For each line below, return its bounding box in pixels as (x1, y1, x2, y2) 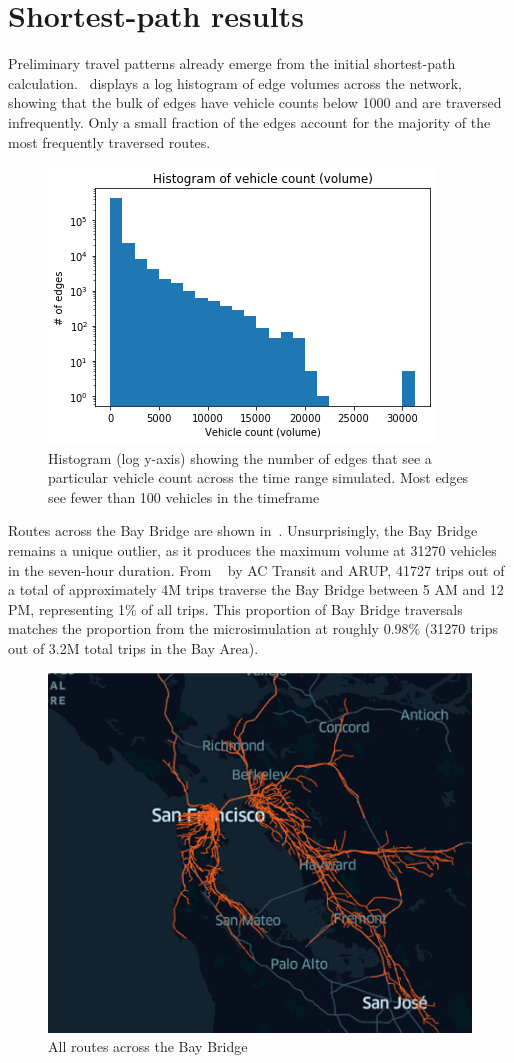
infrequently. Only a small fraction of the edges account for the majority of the (8, 111, 491, 132)
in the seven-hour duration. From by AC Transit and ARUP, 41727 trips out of (8, 559, 505, 580)
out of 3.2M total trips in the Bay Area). (8, 638, 259, 659)
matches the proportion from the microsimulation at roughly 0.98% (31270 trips (8, 618, 499, 639)
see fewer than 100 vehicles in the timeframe (48, 486, 320, 507)
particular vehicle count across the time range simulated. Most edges (48, 467, 469, 488)
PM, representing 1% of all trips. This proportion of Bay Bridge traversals (8, 598, 463, 619)
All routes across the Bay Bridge (48, 1036, 248, 1057)
